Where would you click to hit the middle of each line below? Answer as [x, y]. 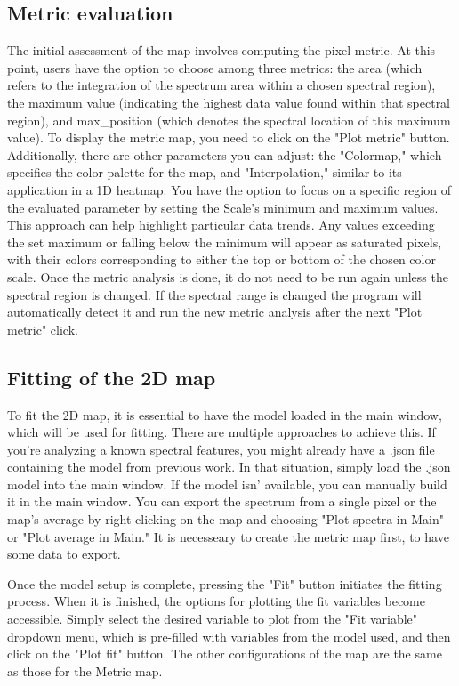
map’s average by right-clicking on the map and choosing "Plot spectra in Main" [225, 519]
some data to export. [64, 554]
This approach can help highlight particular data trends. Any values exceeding [221, 225]
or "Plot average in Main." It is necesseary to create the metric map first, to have [228, 536]
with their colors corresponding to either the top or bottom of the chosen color [221, 259]
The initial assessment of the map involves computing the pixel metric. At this [221, 50]
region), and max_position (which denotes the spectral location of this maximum [229, 120]
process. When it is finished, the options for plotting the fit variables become [216, 601]
